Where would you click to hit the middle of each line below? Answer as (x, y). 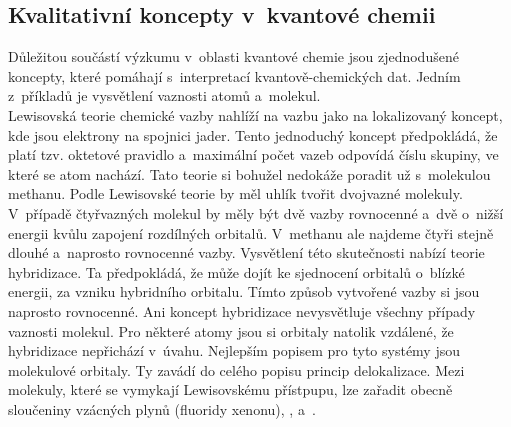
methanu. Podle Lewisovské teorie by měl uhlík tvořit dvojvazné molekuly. (235, 193)
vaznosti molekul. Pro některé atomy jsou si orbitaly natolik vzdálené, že (231, 330)
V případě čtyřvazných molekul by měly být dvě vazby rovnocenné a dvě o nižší (256, 212)
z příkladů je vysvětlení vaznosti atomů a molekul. (164, 95)
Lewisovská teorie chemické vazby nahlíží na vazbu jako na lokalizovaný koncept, (255, 114)
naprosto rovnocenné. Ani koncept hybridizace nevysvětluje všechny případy (242, 310)
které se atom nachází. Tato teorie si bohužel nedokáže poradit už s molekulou (249, 173)
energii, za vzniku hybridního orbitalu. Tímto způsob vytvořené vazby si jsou (244, 291)
